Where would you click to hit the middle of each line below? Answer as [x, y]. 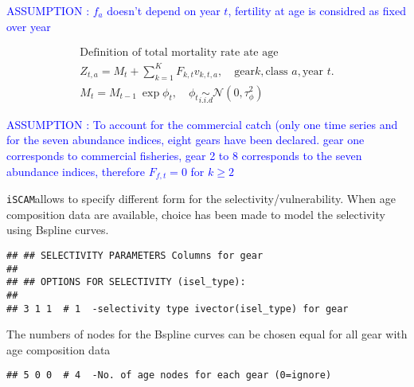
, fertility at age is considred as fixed [317, 10]
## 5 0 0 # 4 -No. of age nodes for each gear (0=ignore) [169, 375]
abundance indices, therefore [76, 171]
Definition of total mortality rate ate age [179, 53]
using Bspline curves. [58, 230]
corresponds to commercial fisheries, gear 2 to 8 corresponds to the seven [184, 155]
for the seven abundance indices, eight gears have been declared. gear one [186, 140]
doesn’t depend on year [164, 10]
